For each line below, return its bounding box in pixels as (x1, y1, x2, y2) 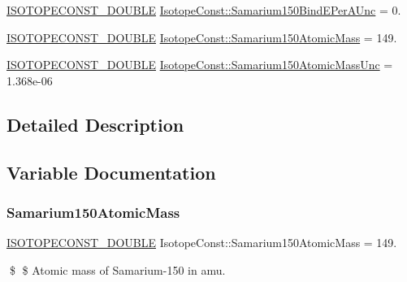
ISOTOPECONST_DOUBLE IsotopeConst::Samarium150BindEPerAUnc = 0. (6, 2, 401, 18)
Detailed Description (6, 111, 184, 137)
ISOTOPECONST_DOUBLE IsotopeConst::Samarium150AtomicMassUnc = (6, 56, 393, 73)
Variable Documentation (6, 159, 216, 184)
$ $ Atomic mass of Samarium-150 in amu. (9, 261, 226, 278)
